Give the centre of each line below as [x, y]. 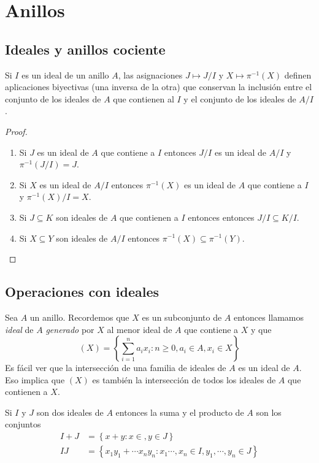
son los [269, 412]
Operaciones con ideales [82, 292]
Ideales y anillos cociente [85, 49]
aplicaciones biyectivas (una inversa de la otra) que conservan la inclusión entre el [159, 87]
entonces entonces [221, 217]
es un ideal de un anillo [65, 75]
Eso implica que [35, 379]
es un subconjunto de [182, 317]
